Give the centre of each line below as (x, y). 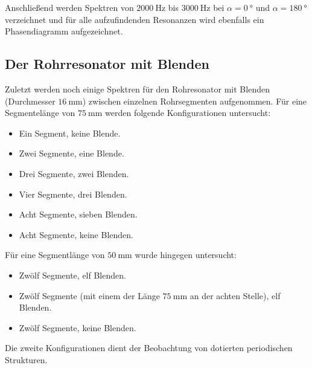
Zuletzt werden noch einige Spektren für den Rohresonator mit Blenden (137, 89)
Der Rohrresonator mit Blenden (107, 64)
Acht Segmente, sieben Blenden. (78, 214)
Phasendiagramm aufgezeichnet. (64, 31)
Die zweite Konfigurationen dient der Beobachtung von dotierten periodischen (149, 348)
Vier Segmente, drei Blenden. (73, 194)
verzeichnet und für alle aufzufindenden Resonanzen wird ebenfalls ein (135, 19)
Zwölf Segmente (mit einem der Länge (89, 295)
